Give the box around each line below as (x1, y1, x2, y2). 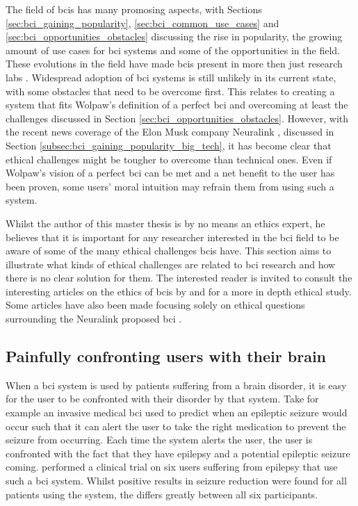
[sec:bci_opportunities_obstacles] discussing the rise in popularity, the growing (6, 29, 343, 44)
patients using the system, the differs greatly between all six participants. (6, 487, 318, 501)
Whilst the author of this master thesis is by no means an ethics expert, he (6, 215, 325, 230)
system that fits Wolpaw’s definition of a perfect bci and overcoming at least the (6, 97, 348, 112)
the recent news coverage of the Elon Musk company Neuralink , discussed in (6, 124, 334, 139)
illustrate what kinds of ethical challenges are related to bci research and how (6, 256, 336, 271)
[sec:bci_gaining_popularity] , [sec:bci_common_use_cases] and (6, 15, 279, 30)
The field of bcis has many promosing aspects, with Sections (6, 2, 262, 16)
